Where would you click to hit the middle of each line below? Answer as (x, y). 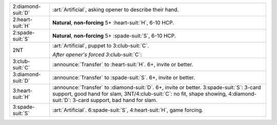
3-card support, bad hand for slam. (115, 100)
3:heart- (23, 91)
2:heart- (23, 19)
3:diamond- (27, 74)
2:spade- (24, 32)
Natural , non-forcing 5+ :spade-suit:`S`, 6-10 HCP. (114, 36)
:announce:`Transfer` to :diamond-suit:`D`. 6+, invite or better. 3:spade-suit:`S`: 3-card (156, 87)
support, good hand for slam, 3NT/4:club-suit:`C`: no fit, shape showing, (140, 94)
